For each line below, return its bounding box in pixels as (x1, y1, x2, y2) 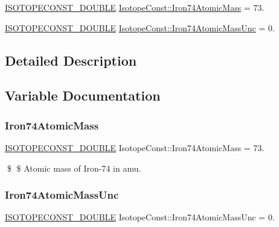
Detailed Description (5, 51, 137, 69)
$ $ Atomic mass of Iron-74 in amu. (7, 161, 141, 174)
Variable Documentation (5, 86, 161, 105)
